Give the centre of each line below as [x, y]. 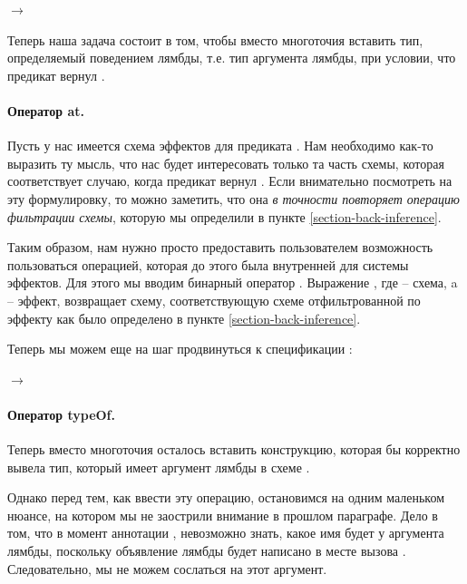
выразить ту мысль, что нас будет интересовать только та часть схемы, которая [226, 163]
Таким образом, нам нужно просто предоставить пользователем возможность [220, 247]
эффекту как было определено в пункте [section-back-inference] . [184, 318]
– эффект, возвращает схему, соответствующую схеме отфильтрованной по [214, 300]
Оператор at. [46, 110]
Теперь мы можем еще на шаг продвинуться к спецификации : [180, 349]
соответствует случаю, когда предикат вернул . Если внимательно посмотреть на [230, 181]
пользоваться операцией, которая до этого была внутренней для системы [208, 264]
